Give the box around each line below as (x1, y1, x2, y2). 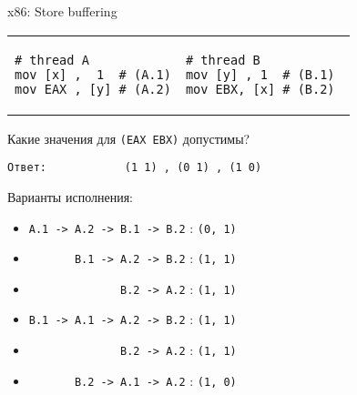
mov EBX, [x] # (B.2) (185, 81, 335, 96)
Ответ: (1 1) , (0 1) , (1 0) (7, 161, 262, 175)
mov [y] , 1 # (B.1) (185, 66, 335, 82)
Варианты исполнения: (7, 187, 133, 206)
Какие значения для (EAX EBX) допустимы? (7, 128, 250, 147)
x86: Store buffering (7, 2, 117, 20)
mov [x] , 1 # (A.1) (15, 66, 171, 82)
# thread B (185, 52, 260, 67)
